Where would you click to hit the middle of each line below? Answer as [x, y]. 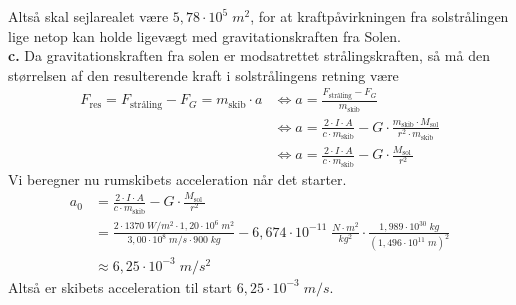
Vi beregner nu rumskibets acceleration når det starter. [177, 178]
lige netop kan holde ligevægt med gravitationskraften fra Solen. [205, 35]
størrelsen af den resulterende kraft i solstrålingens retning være [203, 74]
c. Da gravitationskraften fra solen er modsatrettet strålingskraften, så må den [249, 55]
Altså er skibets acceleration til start [120, 286]
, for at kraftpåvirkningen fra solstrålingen [379, 16]
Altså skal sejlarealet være [88, 16]
